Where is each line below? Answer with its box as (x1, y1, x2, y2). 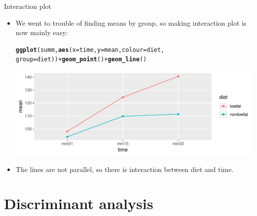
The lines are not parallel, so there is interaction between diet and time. (15, 164, 234, 174)
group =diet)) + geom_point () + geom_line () (15, 56, 147, 63)
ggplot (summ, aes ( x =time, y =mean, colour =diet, (15, 46, 165, 53)
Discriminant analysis (4, 193, 153, 213)
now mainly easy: (15, 27, 68, 38)
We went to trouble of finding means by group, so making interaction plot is (15, 17, 247, 28)
